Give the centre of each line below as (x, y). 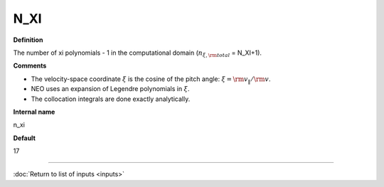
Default (24, 138)
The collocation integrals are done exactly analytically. (111, 99)
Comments (30, 66)
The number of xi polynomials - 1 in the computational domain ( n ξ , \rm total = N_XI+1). (138, 53)
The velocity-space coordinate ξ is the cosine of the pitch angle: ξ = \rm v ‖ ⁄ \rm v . (151, 80)
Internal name (34, 112)
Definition (28, 40)
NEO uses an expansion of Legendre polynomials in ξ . (110, 89)
